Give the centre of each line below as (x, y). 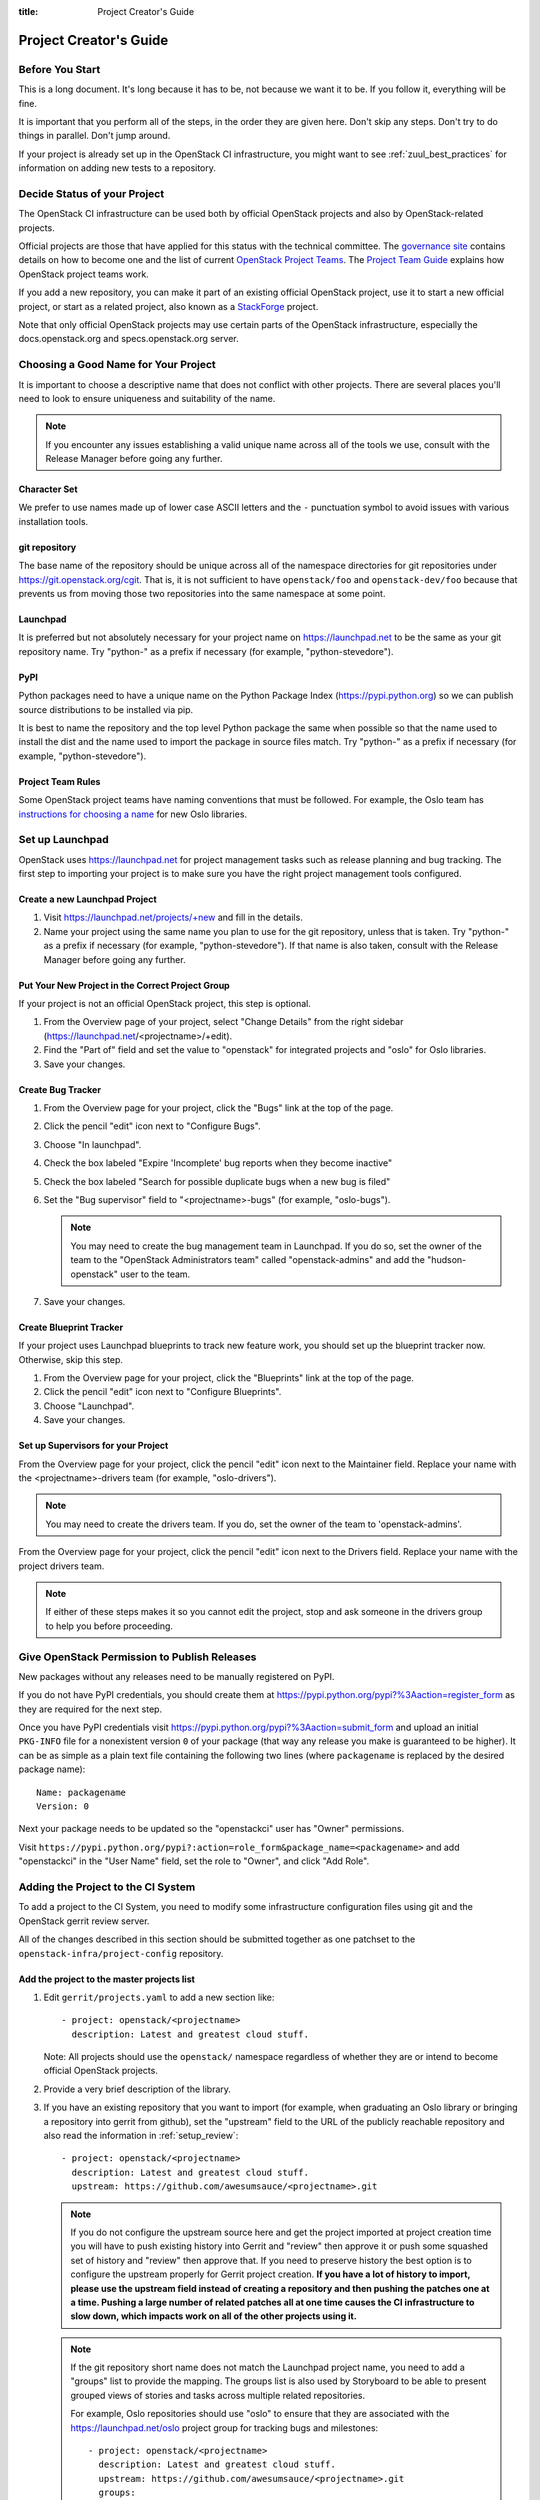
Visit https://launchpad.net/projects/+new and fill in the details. (173, 917)
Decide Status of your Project (91, 193)
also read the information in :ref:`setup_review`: (141, 2136)
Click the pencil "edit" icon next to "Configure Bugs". (152, 1126)
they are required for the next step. (90, 1709)
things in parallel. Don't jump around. (94, 136)
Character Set (48, 489)
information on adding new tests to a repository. (117, 168)
